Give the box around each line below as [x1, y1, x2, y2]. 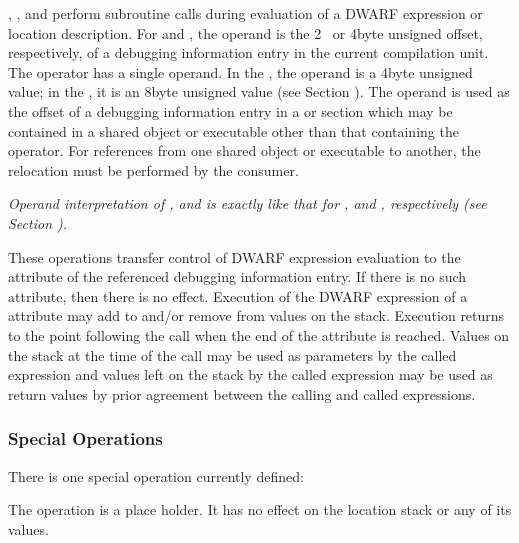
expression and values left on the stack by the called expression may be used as [8, 364, 493, 385]
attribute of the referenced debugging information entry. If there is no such [8, 266, 467, 287]
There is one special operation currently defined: [8, 465, 304, 486]
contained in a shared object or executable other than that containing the [8, 120, 459, 141]
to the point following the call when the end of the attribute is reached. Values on [8, 324, 510, 345]
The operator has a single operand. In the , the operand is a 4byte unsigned [8, 61, 473, 82]
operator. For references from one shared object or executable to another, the [8, 140, 481, 161]
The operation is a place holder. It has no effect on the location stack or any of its [8, 499, 512, 520]
